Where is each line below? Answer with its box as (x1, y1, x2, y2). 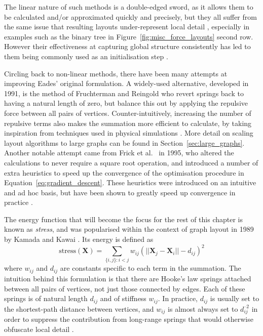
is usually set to (210, 293, 259, 304)
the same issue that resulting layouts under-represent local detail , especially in (4, 21, 250, 32)
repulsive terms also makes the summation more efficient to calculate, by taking (4, 117, 252, 128)
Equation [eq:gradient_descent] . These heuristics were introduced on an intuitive (4, 177, 256, 188)
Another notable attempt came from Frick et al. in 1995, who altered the (4, 147, 234, 158)
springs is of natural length (4, 293, 88, 304)
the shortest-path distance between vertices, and (4, 303, 154, 314)
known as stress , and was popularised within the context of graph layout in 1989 (4, 224, 254, 234)
